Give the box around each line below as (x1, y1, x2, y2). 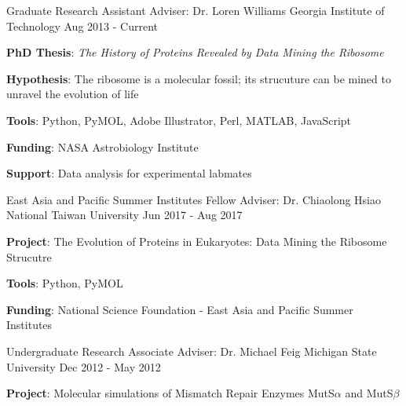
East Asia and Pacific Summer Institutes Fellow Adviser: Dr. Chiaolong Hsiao (6, 191, 381, 207)
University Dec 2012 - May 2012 (6, 358, 161, 375)
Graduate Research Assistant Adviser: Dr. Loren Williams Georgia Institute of (6, 2, 385, 18)
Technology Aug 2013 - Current (6, 17, 158, 34)
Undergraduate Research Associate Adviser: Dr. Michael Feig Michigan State (6, 342, 377, 359)
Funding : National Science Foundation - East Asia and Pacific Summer (6, 301, 353, 317)
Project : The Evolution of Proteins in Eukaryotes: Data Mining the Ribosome (6, 232, 387, 249)
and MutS (345, 385, 393, 401)
